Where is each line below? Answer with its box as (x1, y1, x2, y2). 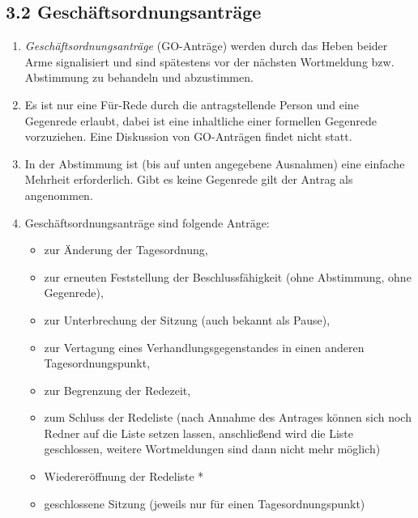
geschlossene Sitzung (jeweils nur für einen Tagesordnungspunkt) (44, 495, 365, 512)
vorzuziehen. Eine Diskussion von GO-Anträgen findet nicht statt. (24, 128, 352, 145)
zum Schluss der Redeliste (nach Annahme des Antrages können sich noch (44, 409, 412, 426)
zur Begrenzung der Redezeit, (44, 381, 191, 398)
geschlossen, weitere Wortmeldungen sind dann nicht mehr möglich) (44, 440, 381, 457)
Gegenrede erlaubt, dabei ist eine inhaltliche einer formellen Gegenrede (24, 112, 377, 129)
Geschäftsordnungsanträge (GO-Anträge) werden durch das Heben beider (24, 37, 388, 54)
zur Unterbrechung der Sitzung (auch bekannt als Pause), (44, 311, 331, 328)
